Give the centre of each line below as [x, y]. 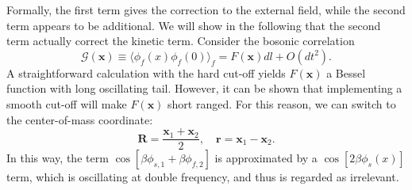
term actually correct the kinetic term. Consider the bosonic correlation [181, 41]
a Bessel [346, 72]
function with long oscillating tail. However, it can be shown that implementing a [204, 88]
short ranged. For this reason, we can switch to [282, 103]
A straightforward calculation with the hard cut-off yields [146, 72]
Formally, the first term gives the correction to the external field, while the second [206, 9]
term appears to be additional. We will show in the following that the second [194, 25]
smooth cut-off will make [67, 103]
